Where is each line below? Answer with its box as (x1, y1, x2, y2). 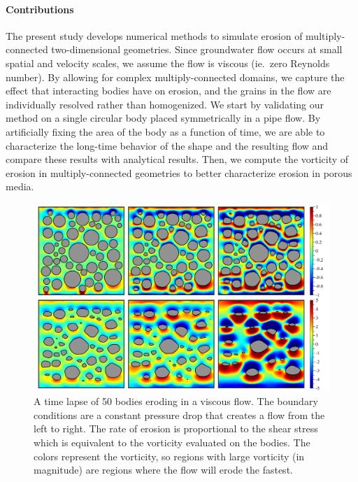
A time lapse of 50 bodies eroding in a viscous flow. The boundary (34, 394, 318, 409)
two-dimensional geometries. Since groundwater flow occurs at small (51, 42, 343, 57)
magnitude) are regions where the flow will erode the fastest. (34, 462, 293, 477)
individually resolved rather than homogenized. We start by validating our (6, 97, 324, 111)
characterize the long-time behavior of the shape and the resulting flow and (6, 138, 329, 153)
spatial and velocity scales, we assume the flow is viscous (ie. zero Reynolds (6, 55, 330, 70)
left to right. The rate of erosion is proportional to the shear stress (34, 421, 318, 436)
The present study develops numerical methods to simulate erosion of (6, 28, 303, 43)
